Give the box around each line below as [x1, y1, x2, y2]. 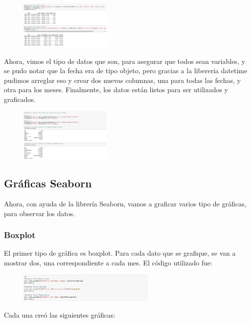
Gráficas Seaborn [4, 176, 92, 191]
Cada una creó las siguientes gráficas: [4, 309, 115, 320]
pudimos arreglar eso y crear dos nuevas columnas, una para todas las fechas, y [4, 75, 241, 85]
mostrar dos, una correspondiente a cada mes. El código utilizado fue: [4, 257, 212, 267]
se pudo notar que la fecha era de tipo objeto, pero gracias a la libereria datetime [4, 65, 248, 76]
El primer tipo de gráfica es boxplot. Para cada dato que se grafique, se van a [4, 248, 236, 258]
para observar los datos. [4, 208, 75, 218]
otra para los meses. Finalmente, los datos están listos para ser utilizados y [4, 84, 228, 95]
